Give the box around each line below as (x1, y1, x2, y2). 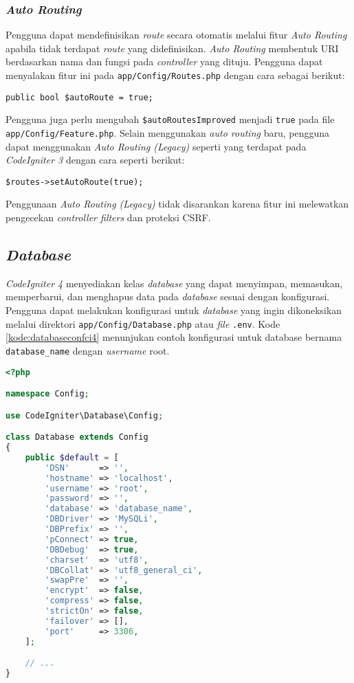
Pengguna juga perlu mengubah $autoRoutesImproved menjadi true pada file (5, 112, 335, 126)
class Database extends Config (5, 432, 148, 443)
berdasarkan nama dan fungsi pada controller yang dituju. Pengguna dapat (5, 54, 323, 69)
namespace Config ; (5, 389, 89, 399)
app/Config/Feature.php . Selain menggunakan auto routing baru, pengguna (5, 125, 329, 139)
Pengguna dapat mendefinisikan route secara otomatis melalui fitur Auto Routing (5, 27, 347, 42)
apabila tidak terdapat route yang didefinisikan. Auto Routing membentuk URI (5, 41, 339, 55)
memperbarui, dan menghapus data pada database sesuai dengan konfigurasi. (5, 289, 330, 304)
